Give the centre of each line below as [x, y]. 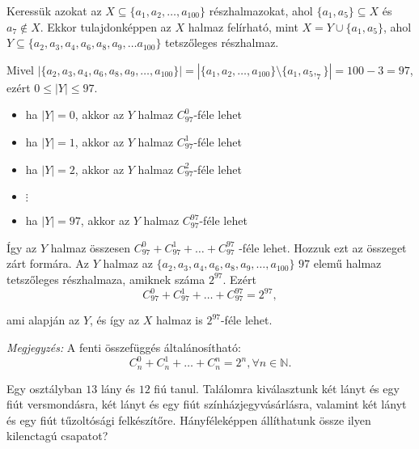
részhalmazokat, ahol [261, 11]
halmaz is [180, 320]
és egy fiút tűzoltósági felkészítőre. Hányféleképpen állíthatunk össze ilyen [189, 419]
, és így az [115, 320]
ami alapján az [43, 320]
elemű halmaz [347, 263]
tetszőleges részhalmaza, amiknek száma [106, 279]
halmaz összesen [90, 247]
